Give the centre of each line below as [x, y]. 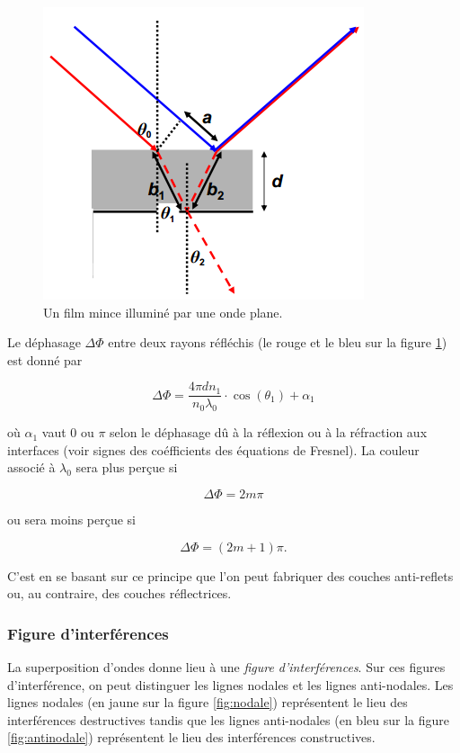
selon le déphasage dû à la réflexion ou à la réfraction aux [269, 432]
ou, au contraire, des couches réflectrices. [119, 593]
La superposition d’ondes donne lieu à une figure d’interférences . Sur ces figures [226, 667]
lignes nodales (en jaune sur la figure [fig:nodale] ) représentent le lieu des [208, 702]
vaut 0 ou [68, 432]
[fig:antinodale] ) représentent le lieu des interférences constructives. [191, 737]
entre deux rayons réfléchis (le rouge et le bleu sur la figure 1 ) [278, 342]
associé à [31, 467]
